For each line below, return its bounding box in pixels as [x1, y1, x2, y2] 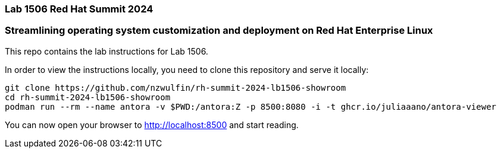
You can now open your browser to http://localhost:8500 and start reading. [5, 119, 299, 130]
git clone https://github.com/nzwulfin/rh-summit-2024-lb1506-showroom [5, 82, 346, 93]
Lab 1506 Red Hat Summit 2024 [5, 3, 154, 15]
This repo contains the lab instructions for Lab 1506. [5, 46, 208, 56]
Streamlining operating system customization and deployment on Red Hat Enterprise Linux [5, 24, 433, 37]
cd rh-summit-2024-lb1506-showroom [5, 92, 171, 102]
